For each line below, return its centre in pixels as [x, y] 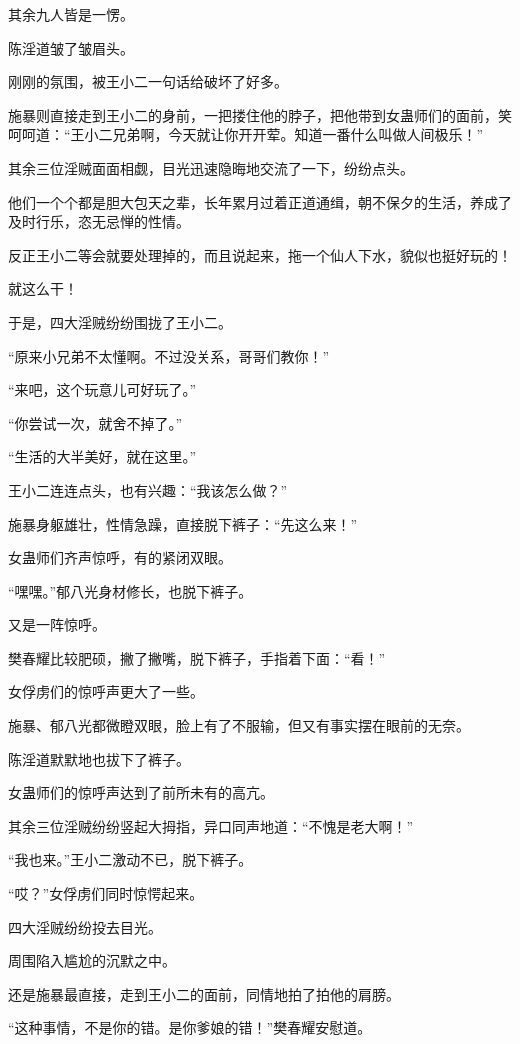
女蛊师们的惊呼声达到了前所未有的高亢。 [141, 792]
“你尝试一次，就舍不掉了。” [95, 422]
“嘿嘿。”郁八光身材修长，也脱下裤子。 [130, 590]
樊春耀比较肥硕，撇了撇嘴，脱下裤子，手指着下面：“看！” [197, 657]
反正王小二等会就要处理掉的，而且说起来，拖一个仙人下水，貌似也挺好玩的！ [260, 254]
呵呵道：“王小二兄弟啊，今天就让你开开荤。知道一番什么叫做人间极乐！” [246, 134]
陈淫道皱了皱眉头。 [71, 47]
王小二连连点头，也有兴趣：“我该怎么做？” [148, 489]
